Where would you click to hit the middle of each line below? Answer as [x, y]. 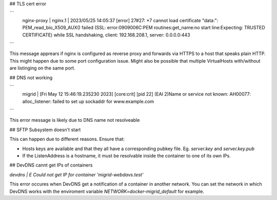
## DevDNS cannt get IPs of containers [51, 165]
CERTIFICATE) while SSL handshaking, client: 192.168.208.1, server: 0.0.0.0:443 [106, 35]
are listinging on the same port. [42, 68]
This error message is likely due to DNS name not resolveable [75, 120]
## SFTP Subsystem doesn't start [45, 130]
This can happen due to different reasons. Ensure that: [67, 139]
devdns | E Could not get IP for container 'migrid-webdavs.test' [76, 174]
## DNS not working [31, 78]
